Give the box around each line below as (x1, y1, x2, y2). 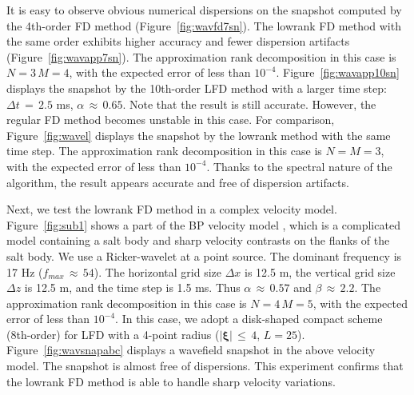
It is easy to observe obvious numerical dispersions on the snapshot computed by (6, 2, 402, 18)
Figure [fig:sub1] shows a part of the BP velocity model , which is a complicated (6, 216, 400, 233)
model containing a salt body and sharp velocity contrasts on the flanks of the (6, 232, 390, 249)
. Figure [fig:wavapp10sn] (276, 64, 400, 81)
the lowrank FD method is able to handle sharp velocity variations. (6, 373, 336, 389)
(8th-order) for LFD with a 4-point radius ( (6, 325, 220, 342)
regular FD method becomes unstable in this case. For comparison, (6, 111, 335, 128)
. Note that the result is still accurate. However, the (122, 95, 376, 112)
